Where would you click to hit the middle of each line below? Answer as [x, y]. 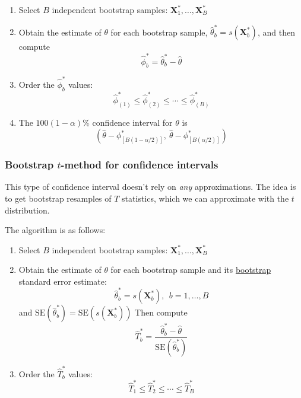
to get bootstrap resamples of [58, 198]
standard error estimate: [63, 281]
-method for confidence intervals [140, 165]
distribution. [27, 210]
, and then [276, 32]
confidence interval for [132, 122]
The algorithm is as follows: [55, 230]
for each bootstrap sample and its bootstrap [191, 270]
